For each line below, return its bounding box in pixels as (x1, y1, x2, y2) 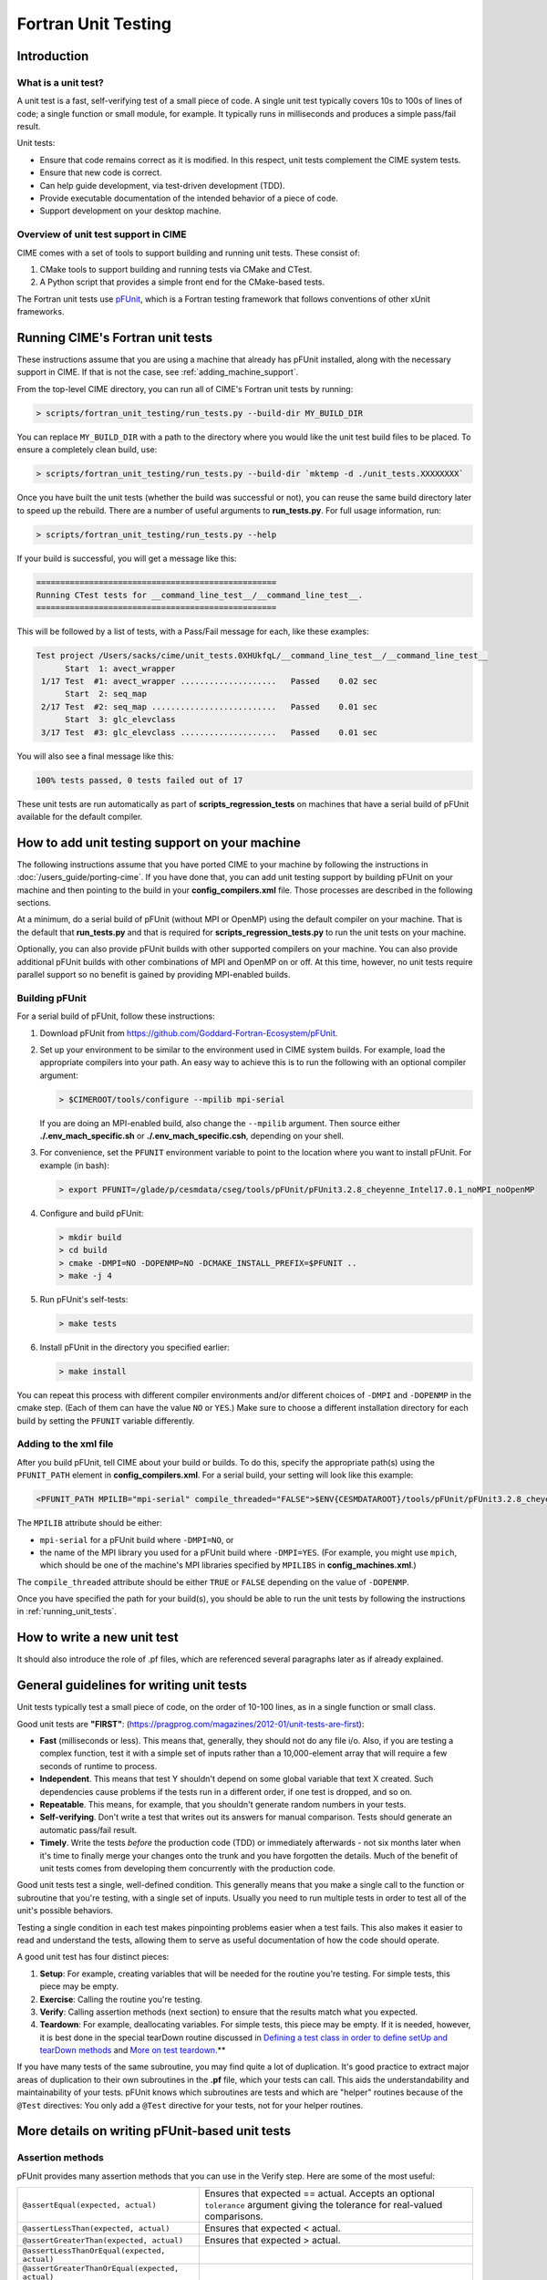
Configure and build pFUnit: (39, 1207, 144, 1218)
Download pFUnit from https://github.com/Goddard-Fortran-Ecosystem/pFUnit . (39, 1027, 338, 1039)
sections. (16, 897, 52, 908)
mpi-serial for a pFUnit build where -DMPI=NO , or (39, 1534, 234, 1545)
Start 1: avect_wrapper (65, 663, 177, 674)
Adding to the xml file (16, 1437, 114, 1450)
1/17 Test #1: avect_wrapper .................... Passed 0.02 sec (41, 676, 378, 687)
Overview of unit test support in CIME (16, 228, 187, 241)
